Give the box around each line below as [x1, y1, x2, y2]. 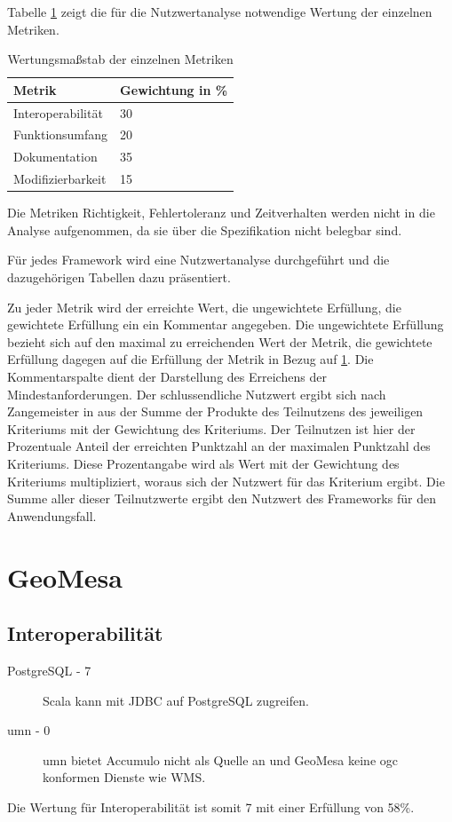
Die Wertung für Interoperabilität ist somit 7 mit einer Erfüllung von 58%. [7, 797, 415, 816]
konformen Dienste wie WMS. [43, 768, 206, 786]
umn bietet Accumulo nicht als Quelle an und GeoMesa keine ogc [43, 750, 398, 769]
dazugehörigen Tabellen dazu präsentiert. [7, 268, 231, 287]
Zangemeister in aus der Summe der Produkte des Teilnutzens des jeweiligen [7, 402, 424, 421]
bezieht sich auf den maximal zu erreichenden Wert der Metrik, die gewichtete [7, 332, 432, 351]
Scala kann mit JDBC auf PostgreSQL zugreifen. [43, 691, 309, 709]
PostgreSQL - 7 [7, 660, 91, 679]
